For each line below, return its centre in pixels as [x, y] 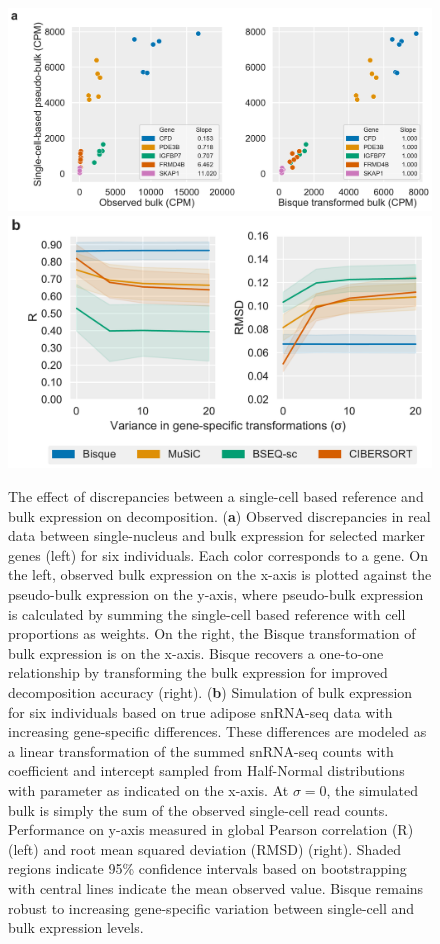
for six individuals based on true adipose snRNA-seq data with [200, 711]
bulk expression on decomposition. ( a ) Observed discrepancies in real [219, 515]
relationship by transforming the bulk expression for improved [198, 672]
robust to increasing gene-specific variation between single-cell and [211, 907]
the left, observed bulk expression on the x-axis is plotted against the [220, 574]
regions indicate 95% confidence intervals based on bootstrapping [207, 868]
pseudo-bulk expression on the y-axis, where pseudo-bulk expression [216, 594]
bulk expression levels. [76, 927]
